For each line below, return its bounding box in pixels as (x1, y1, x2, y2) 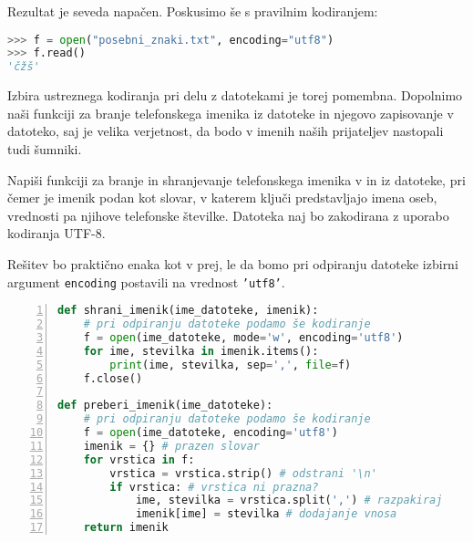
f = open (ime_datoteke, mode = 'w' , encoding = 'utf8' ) (83, 330, 404, 344)
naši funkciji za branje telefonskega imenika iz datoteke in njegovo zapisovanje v (7, 103, 454, 122)
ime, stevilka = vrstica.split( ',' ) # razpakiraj (135, 494, 443, 507)
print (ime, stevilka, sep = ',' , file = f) (109, 358, 352, 371)
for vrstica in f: (83, 453, 195, 466)
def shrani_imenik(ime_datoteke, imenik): (57, 304, 319, 318)
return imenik (83, 521, 169, 535)
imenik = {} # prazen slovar (83, 439, 260, 453)
